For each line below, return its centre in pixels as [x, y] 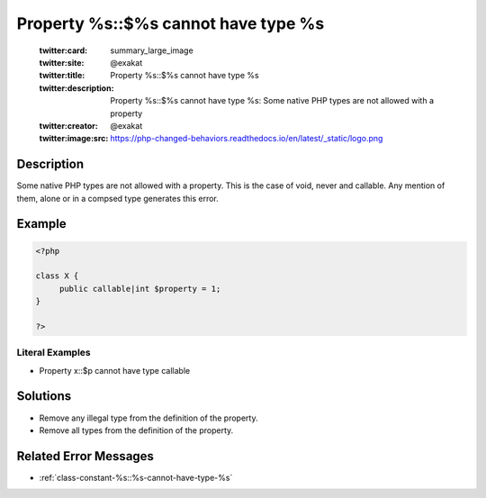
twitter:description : [76, 88]
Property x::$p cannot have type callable [115, 370]
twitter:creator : [68, 125]
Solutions [44, 396]
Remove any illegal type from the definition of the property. [148, 418]
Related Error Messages [85, 456]
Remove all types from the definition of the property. [136, 430]
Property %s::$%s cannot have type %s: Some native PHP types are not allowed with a [272, 101]
